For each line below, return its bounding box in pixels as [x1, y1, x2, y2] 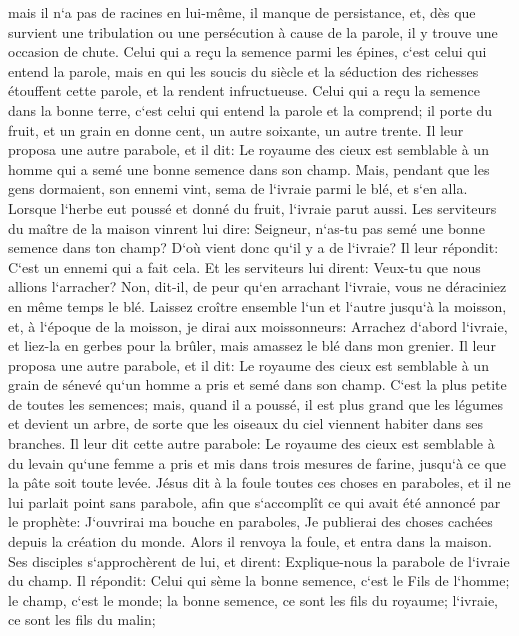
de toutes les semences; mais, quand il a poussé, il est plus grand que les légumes [8, 393, 504, 414]
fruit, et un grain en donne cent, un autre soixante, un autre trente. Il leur [8, 119, 464, 140]
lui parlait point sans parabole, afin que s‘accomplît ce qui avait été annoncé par [8, 491, 501, 512]
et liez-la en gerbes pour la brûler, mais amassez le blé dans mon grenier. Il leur [8, 335, 496, 356]
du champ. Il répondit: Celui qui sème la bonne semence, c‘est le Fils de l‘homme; [8, 570, 510, 591]
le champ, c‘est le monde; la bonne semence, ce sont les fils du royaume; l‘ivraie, [8, 589, 498, 610]
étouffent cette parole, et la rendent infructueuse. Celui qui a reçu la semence [8, 80, 480, 101]
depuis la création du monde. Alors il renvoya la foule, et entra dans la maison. [8, 531, 492, 552]
